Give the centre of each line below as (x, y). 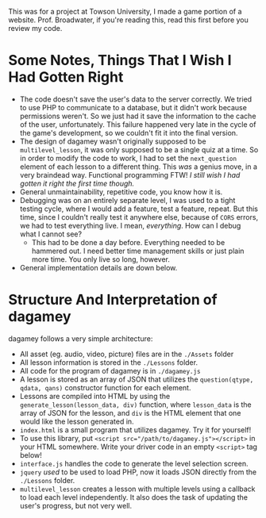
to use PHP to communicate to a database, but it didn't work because (133, 107)
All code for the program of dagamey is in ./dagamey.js (110, 370)
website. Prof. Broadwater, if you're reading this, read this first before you (128, 20)
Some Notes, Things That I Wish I (120, 61)
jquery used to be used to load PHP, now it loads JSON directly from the (138, 472)
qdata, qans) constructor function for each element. (105, 387)
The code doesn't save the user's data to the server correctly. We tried (136, 99)
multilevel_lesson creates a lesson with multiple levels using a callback (137, 489)
